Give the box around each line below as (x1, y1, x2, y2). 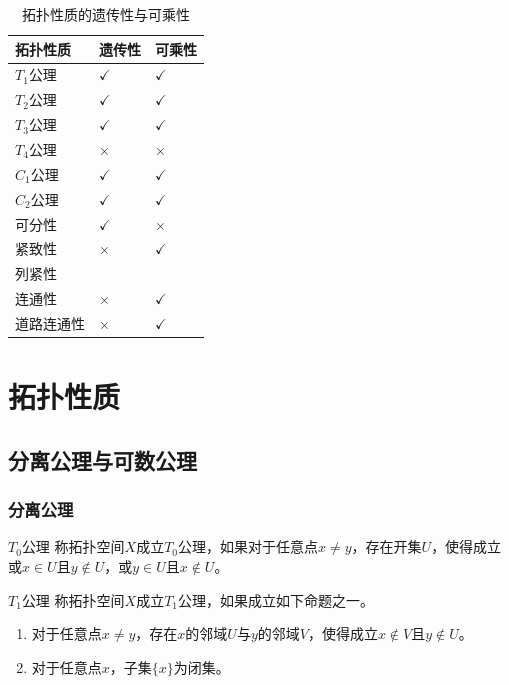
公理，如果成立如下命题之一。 (178, 589, 375, 610)
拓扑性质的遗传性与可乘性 (22, 4, 190, 24)
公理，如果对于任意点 (178, 536, 319, 557)
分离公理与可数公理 (8, 444, 197, 475)
